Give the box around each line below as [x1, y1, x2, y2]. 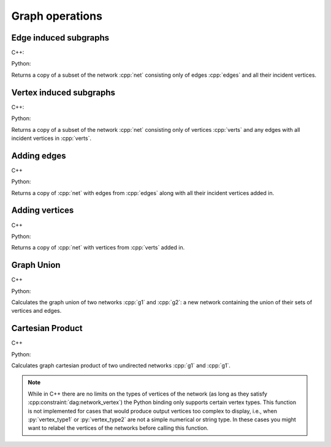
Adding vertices [11, 205, 74, 216]
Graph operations [11, 9, 102, 23]
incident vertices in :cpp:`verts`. [11, 134, 92, 142]
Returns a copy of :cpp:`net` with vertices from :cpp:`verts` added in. [11, 244, 185, 251]
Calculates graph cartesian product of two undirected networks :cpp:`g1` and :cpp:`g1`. [11, 362, 231, 369]
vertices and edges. [11, 307, 62, 315]
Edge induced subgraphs [11, 32, 110, 43]
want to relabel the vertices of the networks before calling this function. [28, 424, 208, 432]
